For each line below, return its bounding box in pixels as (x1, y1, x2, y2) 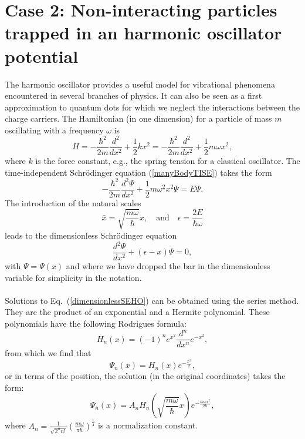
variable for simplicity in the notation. (5, 271, 142, 283)
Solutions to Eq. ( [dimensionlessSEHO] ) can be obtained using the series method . (5, 294, 299, 306)
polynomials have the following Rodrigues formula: (5, 317, 187, 330)
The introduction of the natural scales (5, 196, 141, 209)
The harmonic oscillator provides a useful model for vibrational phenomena (5, 78, 275, 90)
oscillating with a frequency (5, 123, 104, 136)
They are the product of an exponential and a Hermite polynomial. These (5, 306, 270, 318)
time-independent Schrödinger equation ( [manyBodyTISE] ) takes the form (5, 166, 272, 178)
